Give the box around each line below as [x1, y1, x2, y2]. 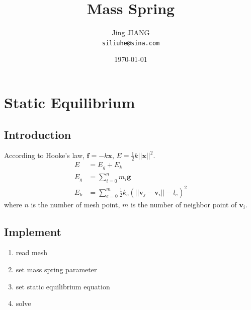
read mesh [16, 247, 48, 258]
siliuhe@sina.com [102, 39, 160, 47]
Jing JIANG [112, 27, 150, 38]
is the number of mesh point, [31, 199, 120, 209]
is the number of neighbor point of [130, 199, 237, 209]
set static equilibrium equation [16, 281, 110, 291]
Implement [4, 223, 61, 239]
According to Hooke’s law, [4, 150, 85, 161]
